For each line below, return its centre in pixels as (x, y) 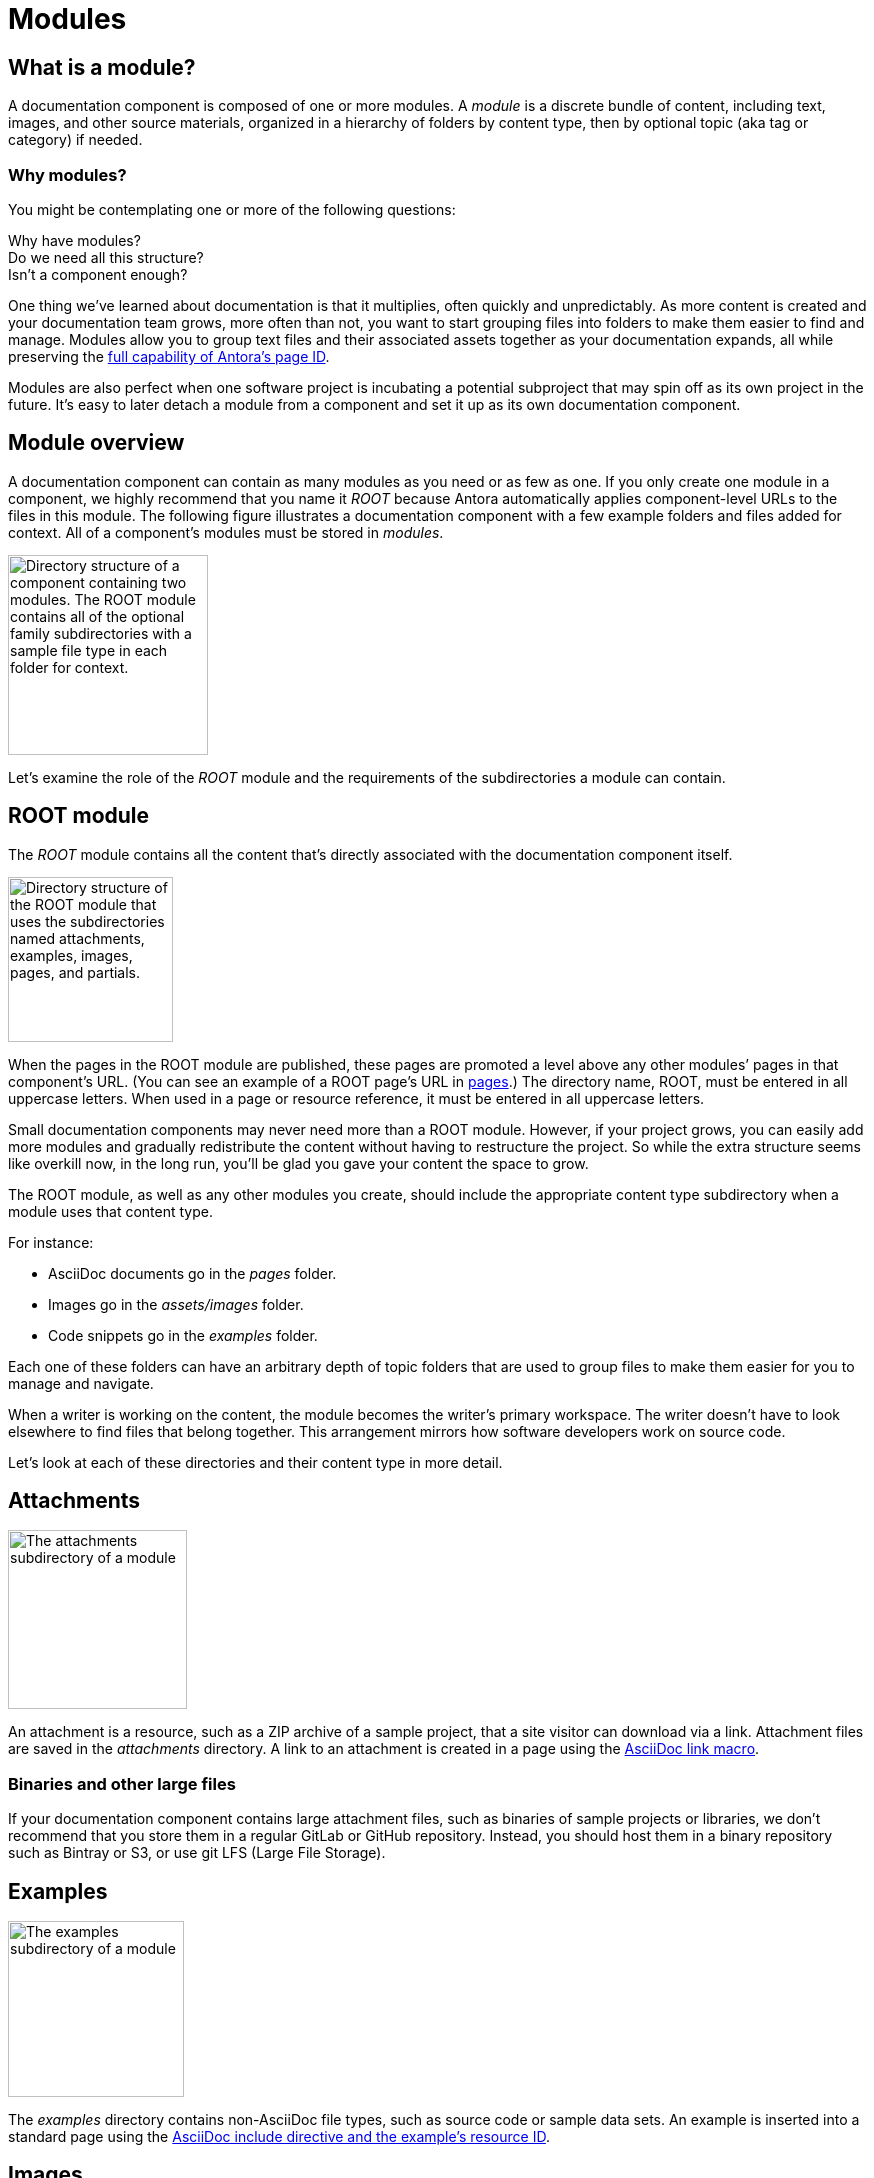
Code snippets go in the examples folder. (183, 1335)
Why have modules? (74, 240)
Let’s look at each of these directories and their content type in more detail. (255, 1462)
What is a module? (102, 67)
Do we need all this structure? (106, 257)
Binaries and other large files (122, 1783)
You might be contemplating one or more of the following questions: (232, 209)
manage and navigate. (81, 1383)
